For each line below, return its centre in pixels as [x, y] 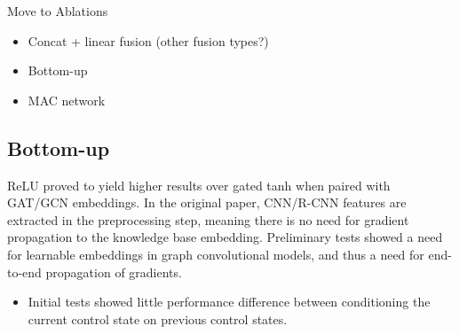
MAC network [67, 100]
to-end [24, 272]
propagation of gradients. [114, 272]
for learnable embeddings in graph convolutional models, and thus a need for [216, 254]
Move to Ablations [58, 11]
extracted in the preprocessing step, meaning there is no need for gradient [208, 219]
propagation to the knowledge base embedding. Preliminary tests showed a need [225, 237]
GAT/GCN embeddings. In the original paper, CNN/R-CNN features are [207, 202]
